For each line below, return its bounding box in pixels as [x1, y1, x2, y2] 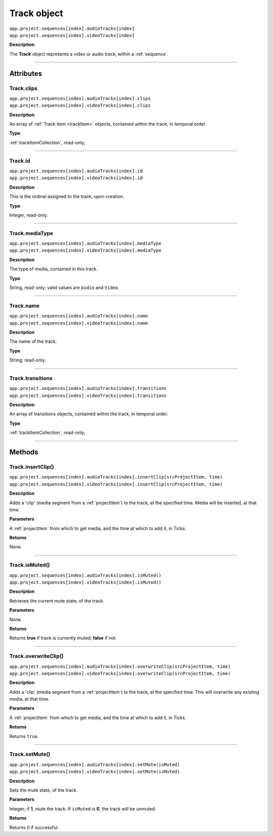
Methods [9, 448, 38, 457]
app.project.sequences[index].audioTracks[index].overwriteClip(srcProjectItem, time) [9, 663, 231, 669]
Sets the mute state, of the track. [9, 787, 78, 793]
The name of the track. [9, 338, 57, 344]
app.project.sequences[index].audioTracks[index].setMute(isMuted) [9, 762, 180, 767]
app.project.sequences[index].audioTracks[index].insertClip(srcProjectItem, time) [9, 474, 223, 480]
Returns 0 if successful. [9, 824, 59, 830]
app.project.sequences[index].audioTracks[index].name [9, 313, 149, 319]
